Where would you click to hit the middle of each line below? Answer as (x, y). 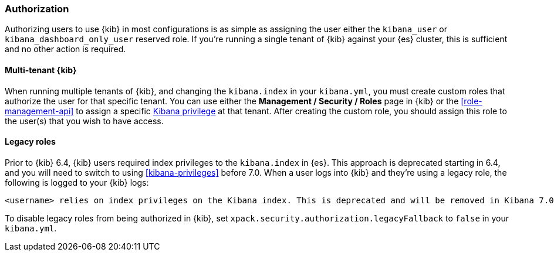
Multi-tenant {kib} (41, 70)
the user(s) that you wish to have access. (84, 121)
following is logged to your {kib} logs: (77, 182)
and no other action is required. (65, 49)
